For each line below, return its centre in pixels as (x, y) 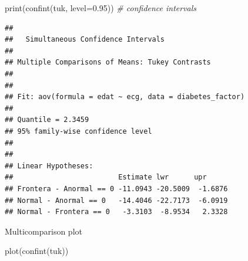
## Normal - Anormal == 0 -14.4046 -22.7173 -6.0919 (116, 200)
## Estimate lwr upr (106, 177)
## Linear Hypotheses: (49, 166)
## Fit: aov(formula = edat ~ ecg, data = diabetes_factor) (125, 97)
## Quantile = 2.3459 (47, 120)
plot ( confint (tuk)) (37, 251)
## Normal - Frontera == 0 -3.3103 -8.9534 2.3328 (116, 212)
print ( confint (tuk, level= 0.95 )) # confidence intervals (101, 8)
